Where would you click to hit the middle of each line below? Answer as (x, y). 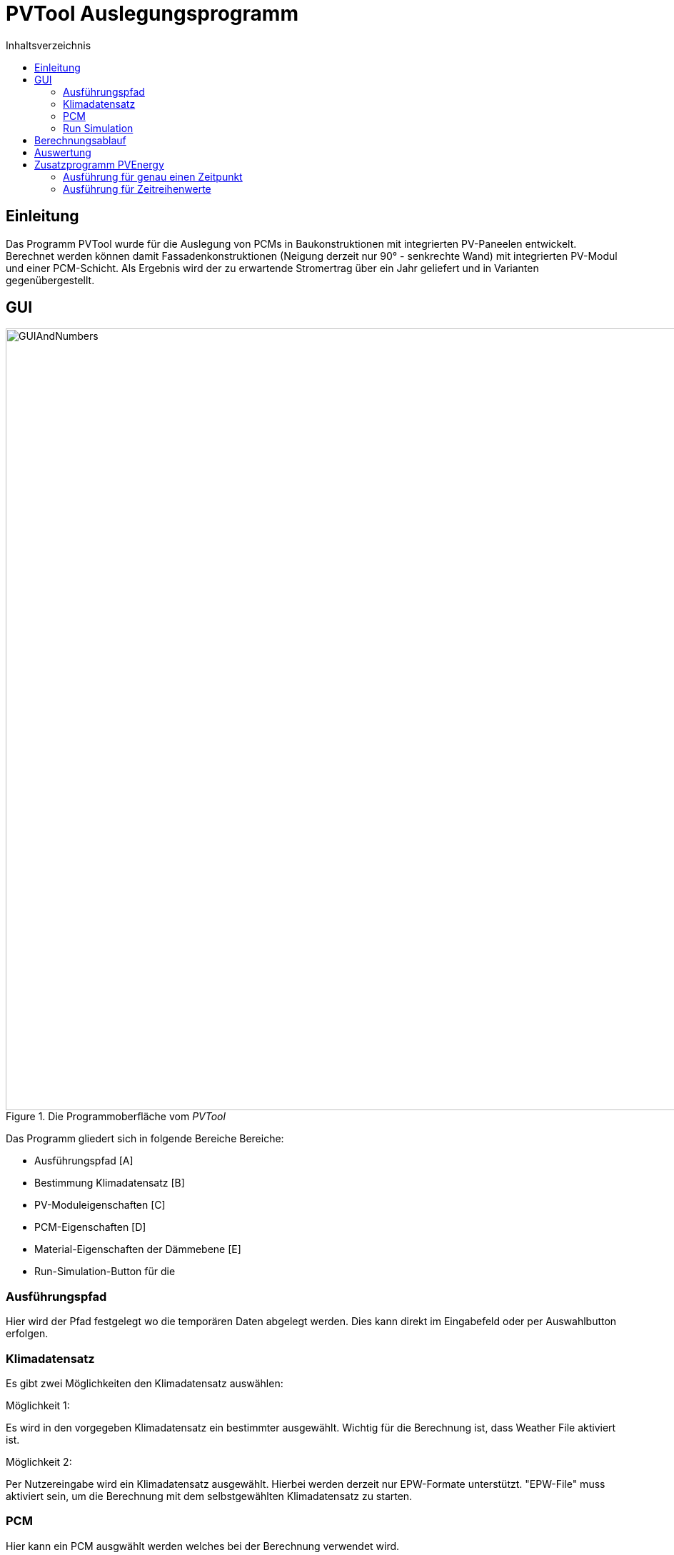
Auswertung (63, 152)
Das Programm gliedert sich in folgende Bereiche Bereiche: (145, 1139)
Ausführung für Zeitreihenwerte (137, 188)
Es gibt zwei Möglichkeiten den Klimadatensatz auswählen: (145, 1383)
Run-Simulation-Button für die (105, 1272)
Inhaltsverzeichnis (49, 45)
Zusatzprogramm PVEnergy (99, 164)
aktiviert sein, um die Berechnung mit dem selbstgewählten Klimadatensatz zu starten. (209, 1496)
